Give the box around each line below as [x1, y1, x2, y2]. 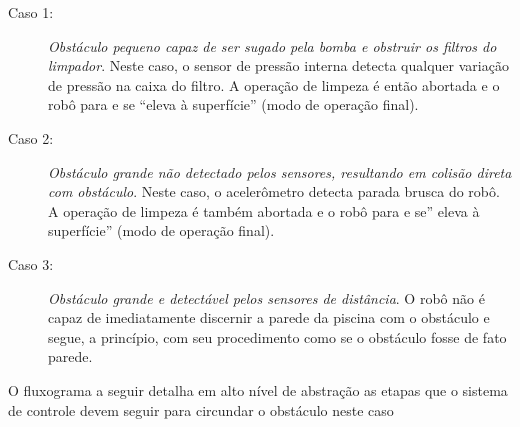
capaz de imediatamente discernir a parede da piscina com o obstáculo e [48, 307, 490, 328]
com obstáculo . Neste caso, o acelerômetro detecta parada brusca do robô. [48, 181, 500, 202]
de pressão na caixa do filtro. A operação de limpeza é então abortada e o [48, 74, 500, 95]
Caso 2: [8, 127, 54, 148]
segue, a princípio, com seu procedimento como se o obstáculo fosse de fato [48, 326, 507, 347]
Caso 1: [8, 2, 54, 22]
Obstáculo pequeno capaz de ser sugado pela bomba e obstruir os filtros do [48, 35, 497, 56]
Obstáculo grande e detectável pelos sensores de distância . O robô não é [48, 287, 485, 308]
